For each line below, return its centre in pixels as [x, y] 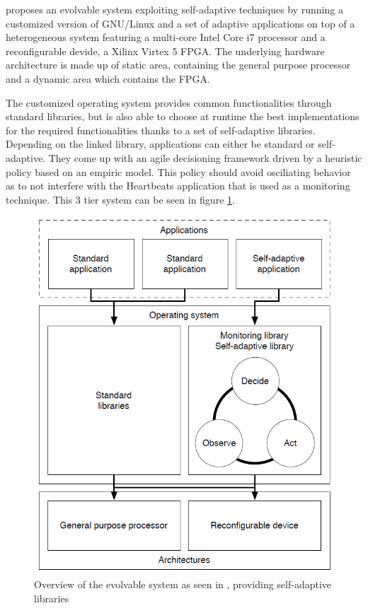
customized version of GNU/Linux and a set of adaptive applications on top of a [180, 23]
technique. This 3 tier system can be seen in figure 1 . [120, 199]
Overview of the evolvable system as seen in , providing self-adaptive [183, 584]
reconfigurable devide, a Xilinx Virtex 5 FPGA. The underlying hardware [165, 51]
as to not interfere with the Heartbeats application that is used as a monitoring [178, 186]
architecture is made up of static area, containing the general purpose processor [178, 65]
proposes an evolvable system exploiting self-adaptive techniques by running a [174, 9]
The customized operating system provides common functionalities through [169, 102]
